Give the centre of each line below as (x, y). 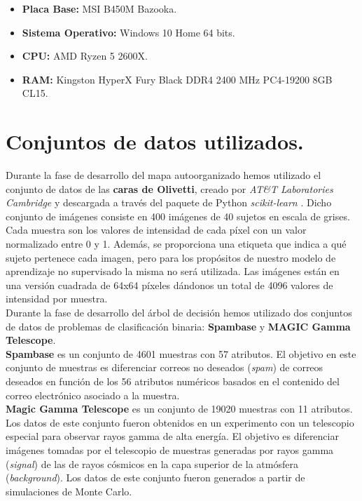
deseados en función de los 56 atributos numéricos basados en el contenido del (173, 381)
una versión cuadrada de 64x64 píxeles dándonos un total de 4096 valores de (169, 285)
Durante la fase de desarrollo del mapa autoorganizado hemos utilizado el (163, 175)
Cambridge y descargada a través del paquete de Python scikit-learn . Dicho (169, 202)
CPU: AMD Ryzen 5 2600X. (85, 56)
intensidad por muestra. (57, 299)
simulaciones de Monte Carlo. (69, 491)
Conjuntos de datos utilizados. (155, 141)
